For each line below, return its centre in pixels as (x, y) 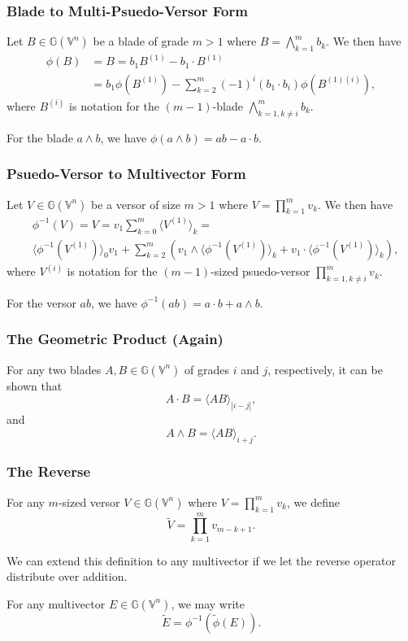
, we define (313, 501)
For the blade (40, 137)
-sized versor (89, 501)
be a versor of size (136, 204)
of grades (207, 369)
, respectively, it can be (325, 369)
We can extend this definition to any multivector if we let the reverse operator (202, 560)
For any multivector (56, 603)
